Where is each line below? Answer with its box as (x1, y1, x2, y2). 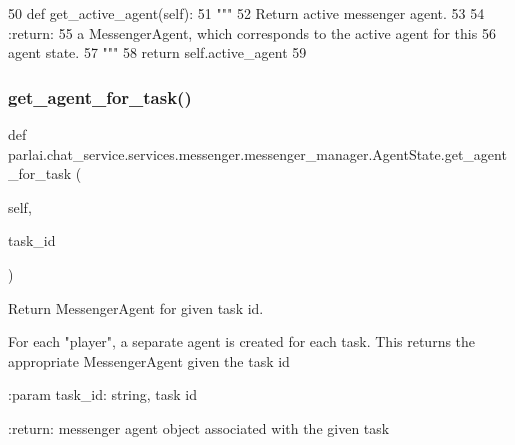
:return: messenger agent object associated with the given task (8, 417, 390, 438)
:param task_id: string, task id (8, 384, 197, 405)
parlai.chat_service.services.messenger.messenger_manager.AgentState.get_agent (8, 143, 507, 164)
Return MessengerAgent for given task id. (8, 297, 264, 318)
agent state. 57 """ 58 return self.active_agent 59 (8, 42, 307, 63)
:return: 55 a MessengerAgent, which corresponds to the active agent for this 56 (8, 22, 496, 43)
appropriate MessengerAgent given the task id (8, 350, 290, 371)
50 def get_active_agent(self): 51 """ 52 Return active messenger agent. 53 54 (8, 3, 485, 23)
